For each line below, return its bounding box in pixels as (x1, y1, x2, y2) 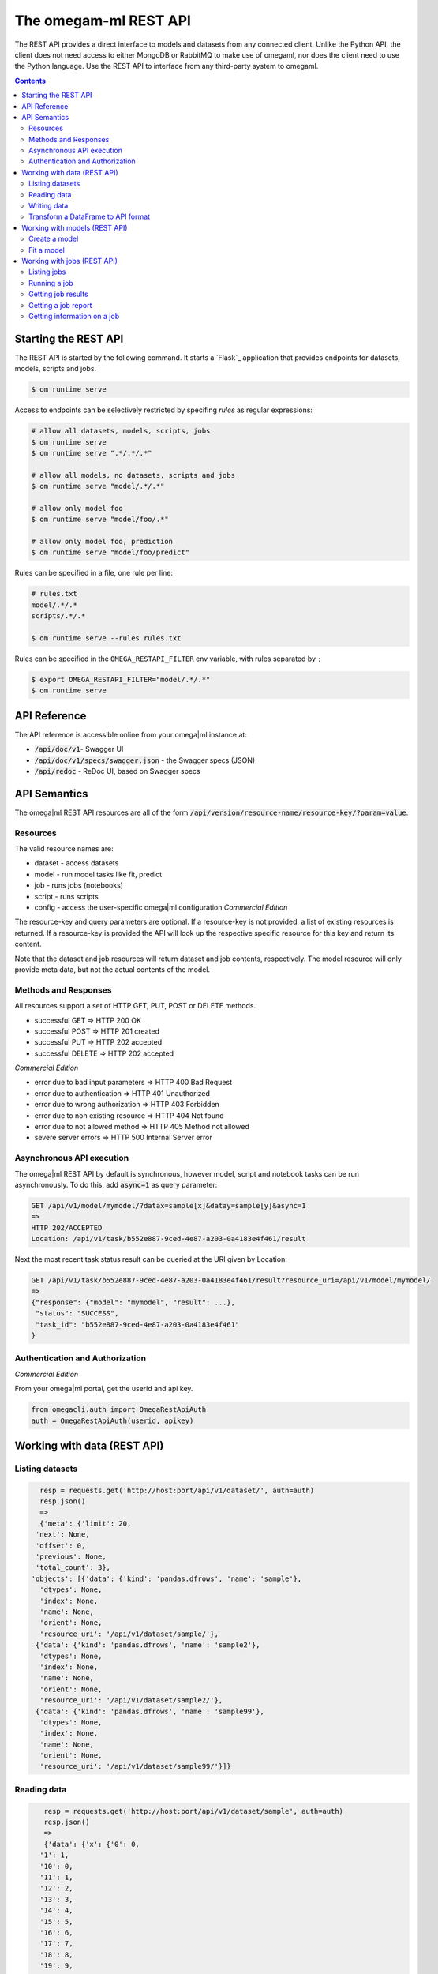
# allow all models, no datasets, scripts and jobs (31, 471, 236, 479)
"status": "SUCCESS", (36, 1309, 119, 1318)
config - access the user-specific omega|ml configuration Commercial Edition (34, 903, 288, 912)
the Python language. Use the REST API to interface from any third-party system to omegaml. (14, 62, 319, 71)
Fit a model (28, 245, 65, 254)
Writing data (28, 201, 69, 211)
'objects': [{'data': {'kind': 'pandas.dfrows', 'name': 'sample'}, (31, 1574, 302, 1583)
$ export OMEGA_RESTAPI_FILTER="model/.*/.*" (31, 675, 211, 684)
